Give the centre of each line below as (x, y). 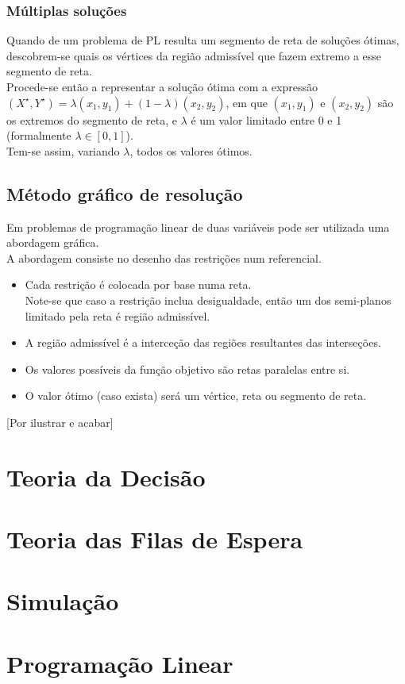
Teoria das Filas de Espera (155, 539)
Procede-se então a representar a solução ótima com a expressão (162, 86)
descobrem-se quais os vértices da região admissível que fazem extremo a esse (194, 55)
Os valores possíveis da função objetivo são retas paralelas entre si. (187, 369)
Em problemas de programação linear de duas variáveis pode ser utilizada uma (198, 227)
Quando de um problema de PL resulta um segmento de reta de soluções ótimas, (203, 40)
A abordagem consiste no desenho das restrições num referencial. (164, 257)
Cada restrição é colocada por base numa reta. (138, 284)
